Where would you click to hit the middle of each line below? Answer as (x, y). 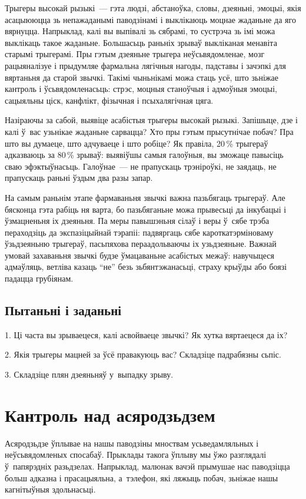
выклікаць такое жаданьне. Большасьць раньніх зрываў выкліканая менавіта (141, 42)
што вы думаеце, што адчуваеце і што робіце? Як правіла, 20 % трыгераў (137, 143)
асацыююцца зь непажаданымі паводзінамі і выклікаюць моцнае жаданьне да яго (150, 19)
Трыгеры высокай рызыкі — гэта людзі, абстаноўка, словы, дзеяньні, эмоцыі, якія (153, 8)
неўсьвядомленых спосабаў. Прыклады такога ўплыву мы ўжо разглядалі (136, 455)
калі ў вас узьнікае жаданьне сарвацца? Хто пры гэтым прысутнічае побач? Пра (149, 131)
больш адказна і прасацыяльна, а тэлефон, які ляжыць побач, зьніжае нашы (142, 477)
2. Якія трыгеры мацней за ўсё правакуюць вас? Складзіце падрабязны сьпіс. (143, 354)
